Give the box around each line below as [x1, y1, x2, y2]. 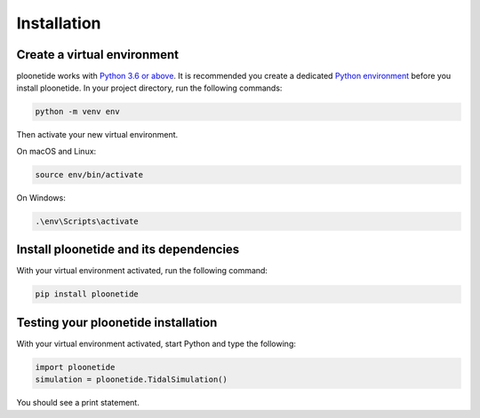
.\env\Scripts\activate [35, 216, 140, 226]
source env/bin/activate [35, 170, 144, 179]
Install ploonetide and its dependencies [16, 242, 240, 257]
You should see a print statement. [16, 398, 140, 408]
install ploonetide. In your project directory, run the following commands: [16, 83, 283, 93]
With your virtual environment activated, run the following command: [16, 265, 268, 276]
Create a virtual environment [16, 47, 180, 62]
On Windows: [16, 192, 66, 203]
